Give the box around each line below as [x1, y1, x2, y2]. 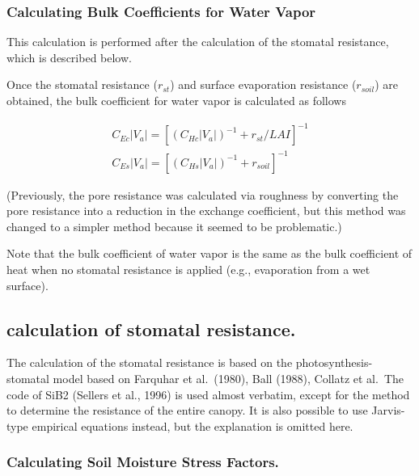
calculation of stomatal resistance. [6, 316, 296, 341]
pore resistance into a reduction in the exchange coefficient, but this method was [6, 202, 406, 219]
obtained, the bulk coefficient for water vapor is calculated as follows [6, 92, 346, 108]
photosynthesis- [295, 354, 373, 371]
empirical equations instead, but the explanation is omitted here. [32, 417, 353, 434]
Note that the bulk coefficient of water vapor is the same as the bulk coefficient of [6, 245, 413, 262]
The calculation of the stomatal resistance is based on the [6, 354, 293, 371]
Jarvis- [371, 402, 405, 419]
